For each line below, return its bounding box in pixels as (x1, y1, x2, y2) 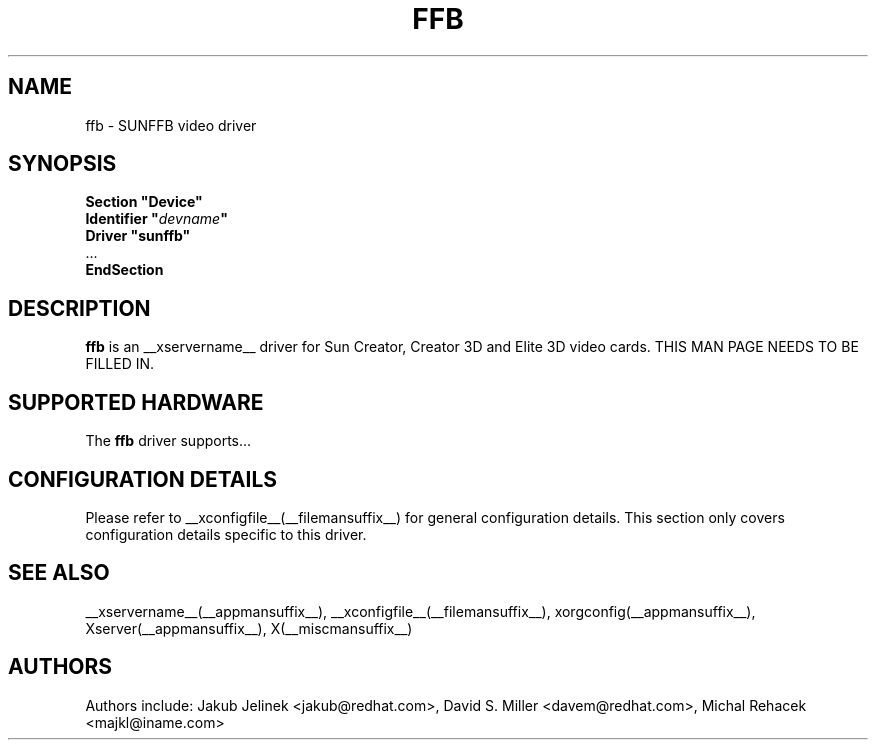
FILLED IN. (85, 355, 155, 373)
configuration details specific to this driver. (85, 525, 367, 543)
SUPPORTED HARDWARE (8, 389, 264, 415)
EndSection (85, 261, 164, 279)
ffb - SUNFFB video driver (85, 116, 257, 134)
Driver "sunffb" (85, 227, 191, 245)
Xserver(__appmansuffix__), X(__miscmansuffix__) (85, 619, 413, 637)
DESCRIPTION (8, 295, 151, 321)
